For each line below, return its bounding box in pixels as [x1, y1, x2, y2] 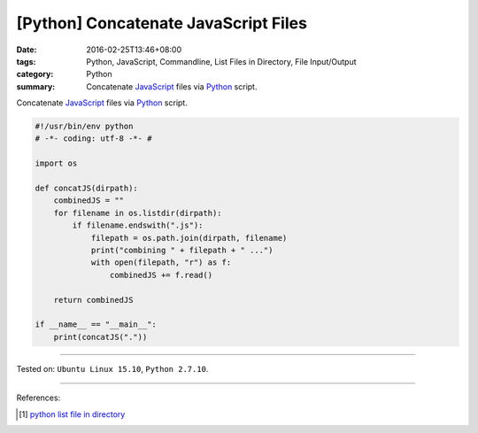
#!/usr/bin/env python [35, 121, 134, 132]
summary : [16, 81, 56, 92]
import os [35, 159, 78, 168]
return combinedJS [53, 295, 134, 305]
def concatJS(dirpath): [35, 183, 139, 194]
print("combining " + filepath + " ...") [90, 245, 274, 255]
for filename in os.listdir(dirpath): [53, 208, 222, 218]
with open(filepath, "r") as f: [90, 258, 232, 267]
